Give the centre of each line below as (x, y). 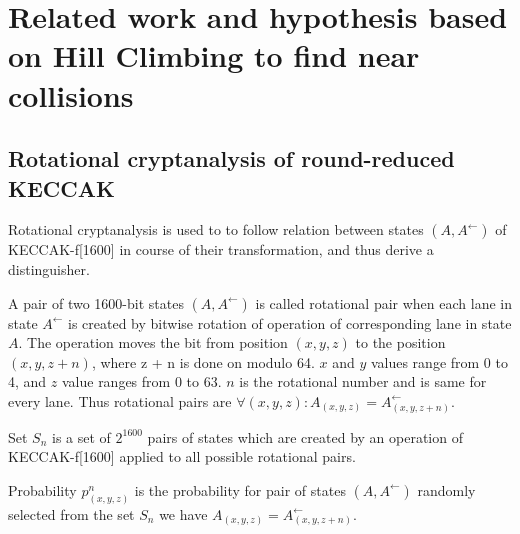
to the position (400, 342)
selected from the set (71, 513)
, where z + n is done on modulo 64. (203, 361)
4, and (27, 381)
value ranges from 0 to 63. (141, 381)
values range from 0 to (439, 361)
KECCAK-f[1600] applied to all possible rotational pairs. (182, 456)
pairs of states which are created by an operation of (305, 436)
